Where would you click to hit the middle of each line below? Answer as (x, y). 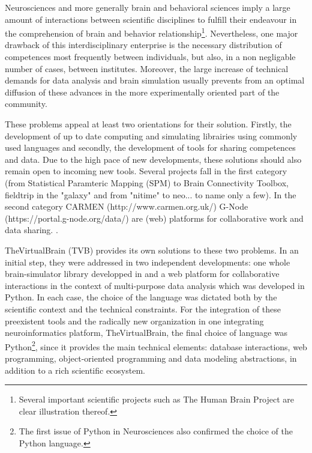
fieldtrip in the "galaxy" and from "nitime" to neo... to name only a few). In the (151, 194)
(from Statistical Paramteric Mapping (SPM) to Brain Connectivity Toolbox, (147, 182)
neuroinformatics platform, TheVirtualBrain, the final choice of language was (146, 333)
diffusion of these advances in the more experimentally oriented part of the (142, 92)
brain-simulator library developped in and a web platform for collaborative (142, 274)
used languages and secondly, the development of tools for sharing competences (150, 147)
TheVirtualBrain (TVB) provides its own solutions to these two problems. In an (152, 250)
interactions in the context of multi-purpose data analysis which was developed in (155, 285)
